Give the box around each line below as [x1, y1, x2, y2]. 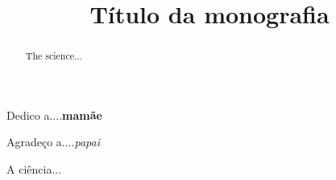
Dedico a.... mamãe [6, 106, 102, 123]
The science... [25, 49, 82, 63]
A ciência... [6, 161, 62, 178]
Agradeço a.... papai [6, 133, 100, 150]
